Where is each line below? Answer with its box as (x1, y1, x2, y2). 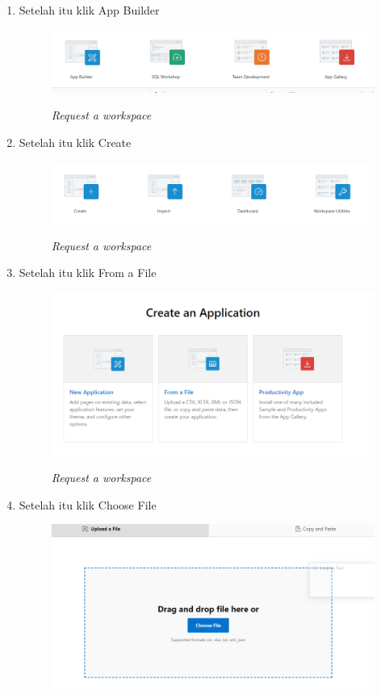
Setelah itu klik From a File (19, 264, 157, 281)
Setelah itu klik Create (19, 133, 132, 150)
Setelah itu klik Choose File (19, 496, 157, 513)
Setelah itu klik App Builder (19, 2, 160, 18)
